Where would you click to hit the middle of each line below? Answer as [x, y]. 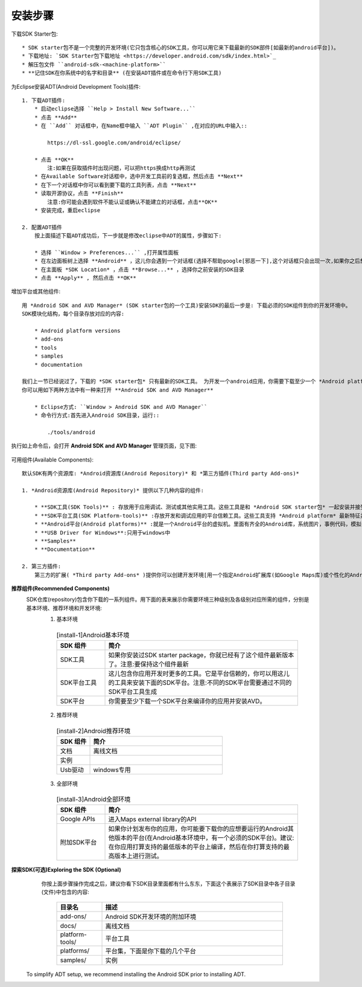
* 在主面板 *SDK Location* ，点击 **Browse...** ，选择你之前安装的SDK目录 [139, 269]
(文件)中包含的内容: [65, 892]
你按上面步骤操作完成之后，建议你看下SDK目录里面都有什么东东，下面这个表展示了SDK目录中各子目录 [168, 883]
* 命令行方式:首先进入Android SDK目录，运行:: [97, 415]
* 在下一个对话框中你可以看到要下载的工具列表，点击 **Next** [115, 185]
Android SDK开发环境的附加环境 [151, 916]
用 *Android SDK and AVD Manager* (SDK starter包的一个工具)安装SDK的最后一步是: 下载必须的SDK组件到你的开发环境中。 [186, 305]
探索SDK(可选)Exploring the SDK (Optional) [66, 870]
